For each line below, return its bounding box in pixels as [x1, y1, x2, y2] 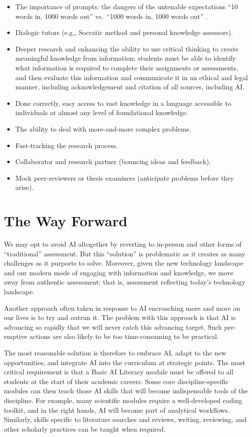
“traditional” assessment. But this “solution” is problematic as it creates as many [4, 248, 246, 258]
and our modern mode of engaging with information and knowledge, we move [4, 267, 234, 277]
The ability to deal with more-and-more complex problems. [15, 123, 191, 134]
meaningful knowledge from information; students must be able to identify [15, 53, 236, 63]
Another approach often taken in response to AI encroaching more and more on [4, 303, 240, 313]
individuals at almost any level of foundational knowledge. [15, 107, 188, 118]
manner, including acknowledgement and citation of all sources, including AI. [15, 82, 245, 92]
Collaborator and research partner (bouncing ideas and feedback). [15, 156, 211, 167]
